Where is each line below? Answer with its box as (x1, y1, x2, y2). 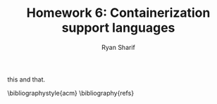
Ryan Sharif (101, 43, 135, 51)
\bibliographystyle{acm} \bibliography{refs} (7, 89, 135, 97)
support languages (61, 20, 175, 36)
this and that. (7, 75, 46, 84)
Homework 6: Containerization (26, 5, 211, 21)
